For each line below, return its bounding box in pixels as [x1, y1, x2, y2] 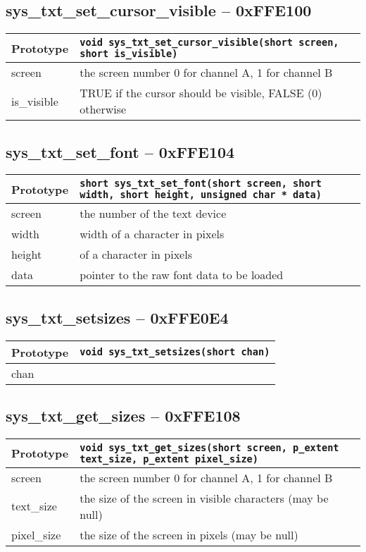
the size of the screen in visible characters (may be [80, 489, 329, 506]
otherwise [80, 101, 127, 118]
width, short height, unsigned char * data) [80, 189, 322, 201]
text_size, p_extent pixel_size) [80, 453, 258, 465]
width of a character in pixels [80, 226, 225, 243]
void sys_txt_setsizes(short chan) [80, 346, 270, 358]
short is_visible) [80, 48, 178, 60]
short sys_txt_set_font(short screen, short [80, 178, 322, 190]
